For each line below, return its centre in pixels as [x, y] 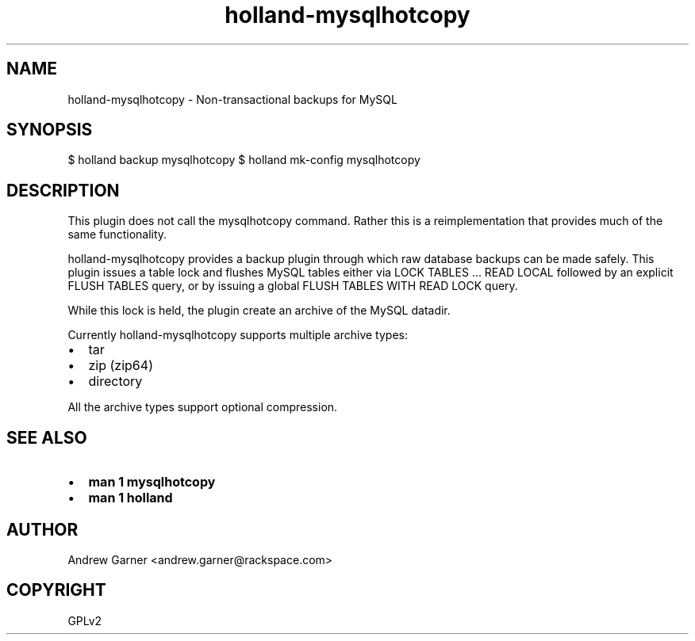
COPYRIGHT [56, 590]
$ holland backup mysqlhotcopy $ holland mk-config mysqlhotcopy [244, 160]
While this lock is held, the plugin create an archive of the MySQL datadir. [259, 311]
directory [115, 382]
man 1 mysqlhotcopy [152, 482]
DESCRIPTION [63, 190]
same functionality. [117, 235]
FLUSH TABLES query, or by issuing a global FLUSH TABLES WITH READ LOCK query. [293, 286]
